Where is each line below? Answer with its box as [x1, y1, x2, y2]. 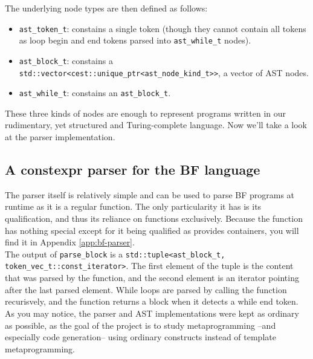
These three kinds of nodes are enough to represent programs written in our [5, 106, 286, 119]
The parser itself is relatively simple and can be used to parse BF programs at [5, 188, 295, 201]
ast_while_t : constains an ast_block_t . [19, 86, 171, 99]
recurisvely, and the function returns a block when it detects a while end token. [5, 295, 298, 308]
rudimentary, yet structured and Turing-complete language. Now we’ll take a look [5, 118, 308, 131]
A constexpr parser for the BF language [5, 160, 260, 179]
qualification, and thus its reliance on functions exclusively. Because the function [5, 212, 303, 225]
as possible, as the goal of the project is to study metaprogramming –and [5, 319, 276, 331]
